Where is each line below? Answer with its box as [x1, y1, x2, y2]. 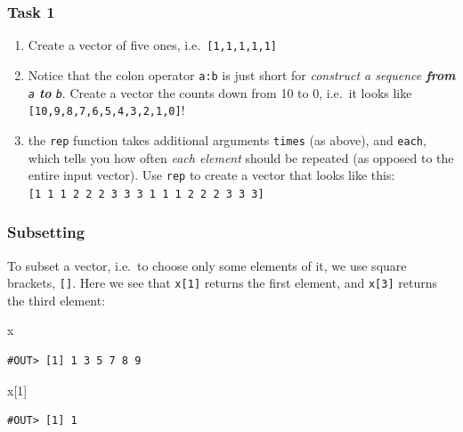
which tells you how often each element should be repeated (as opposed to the [28, 148, 454, 167]
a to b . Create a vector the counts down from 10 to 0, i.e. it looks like [28, 83, 412, 102]
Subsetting [7, 221, 85, 243]
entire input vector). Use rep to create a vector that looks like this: [28, 166, 395, 184]
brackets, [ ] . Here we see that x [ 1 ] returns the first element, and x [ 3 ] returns [7, 273, 437, 292]
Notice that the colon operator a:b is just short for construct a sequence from [28, 65, 456, 84]
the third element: [7, 290, 106, 309]
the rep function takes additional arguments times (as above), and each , [28, 130, 426, 149]
